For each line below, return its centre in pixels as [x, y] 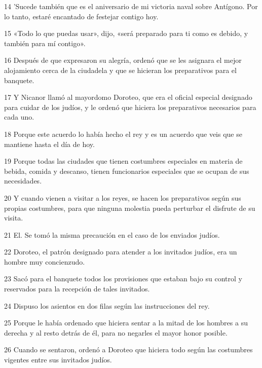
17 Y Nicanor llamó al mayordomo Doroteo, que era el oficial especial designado [128, 97]
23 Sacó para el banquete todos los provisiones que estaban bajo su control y [123, 279]
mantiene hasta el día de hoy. [49, 144]
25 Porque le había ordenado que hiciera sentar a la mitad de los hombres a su [126, 323]
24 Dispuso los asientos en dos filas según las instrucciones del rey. [107, 305]
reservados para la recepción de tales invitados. [77, 289]
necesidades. [23, 181]
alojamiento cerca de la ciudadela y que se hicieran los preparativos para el [120, 70]
